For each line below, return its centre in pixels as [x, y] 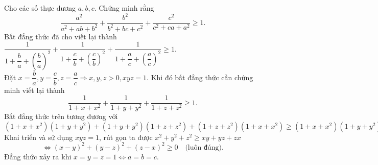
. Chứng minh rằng [124, 8]
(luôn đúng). [204, 147]
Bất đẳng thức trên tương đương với [61, 116]
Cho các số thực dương [40, 8]
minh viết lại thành [34, 90]
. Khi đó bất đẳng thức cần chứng [200, 77]
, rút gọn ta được [126, 137]
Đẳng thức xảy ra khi [38, 156]
